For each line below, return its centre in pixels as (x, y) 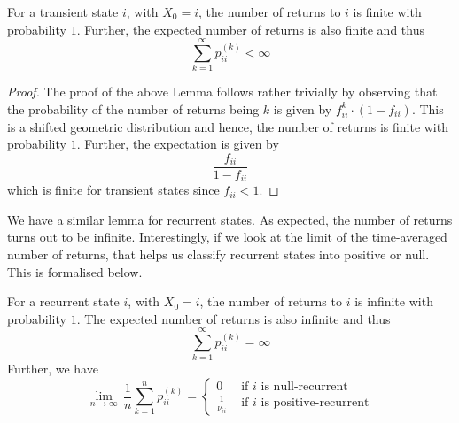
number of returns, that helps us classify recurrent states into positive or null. (218, 254)
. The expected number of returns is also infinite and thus (233, 318)
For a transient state (63, 12)
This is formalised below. (75, 271)
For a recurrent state (63, 301)
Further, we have (53, 369)
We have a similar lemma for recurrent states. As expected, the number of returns (230, 219)
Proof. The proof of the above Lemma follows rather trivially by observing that (222, 92)
